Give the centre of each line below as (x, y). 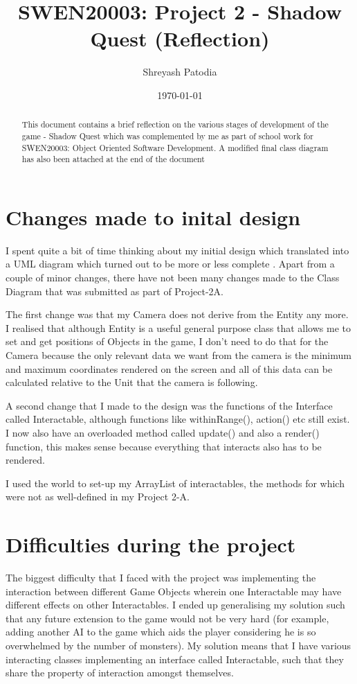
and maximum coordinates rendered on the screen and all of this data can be (169, 368)
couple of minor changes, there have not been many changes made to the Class (173, 278)
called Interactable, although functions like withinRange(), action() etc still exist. (178, 419)
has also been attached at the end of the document (113, 159)
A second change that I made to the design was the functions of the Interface (169, 405)
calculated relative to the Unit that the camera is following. (132, 382)
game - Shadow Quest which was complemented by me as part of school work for (167, 135)
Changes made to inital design (153, 217)
